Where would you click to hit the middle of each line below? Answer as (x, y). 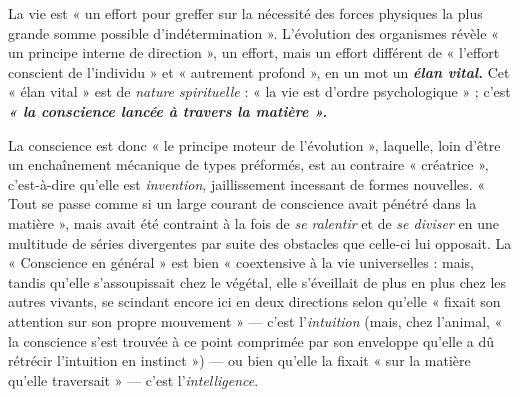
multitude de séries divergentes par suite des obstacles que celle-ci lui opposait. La (260, 242)
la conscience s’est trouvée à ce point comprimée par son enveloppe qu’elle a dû (251, 340)
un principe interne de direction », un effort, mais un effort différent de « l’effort (254, 52)
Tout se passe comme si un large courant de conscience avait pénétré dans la (242, 203)
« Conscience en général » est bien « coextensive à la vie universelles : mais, (241, 262)
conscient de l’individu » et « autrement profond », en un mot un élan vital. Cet (259, 71)
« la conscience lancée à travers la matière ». (168, 110)
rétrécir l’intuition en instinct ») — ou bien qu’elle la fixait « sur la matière (239, 360)
